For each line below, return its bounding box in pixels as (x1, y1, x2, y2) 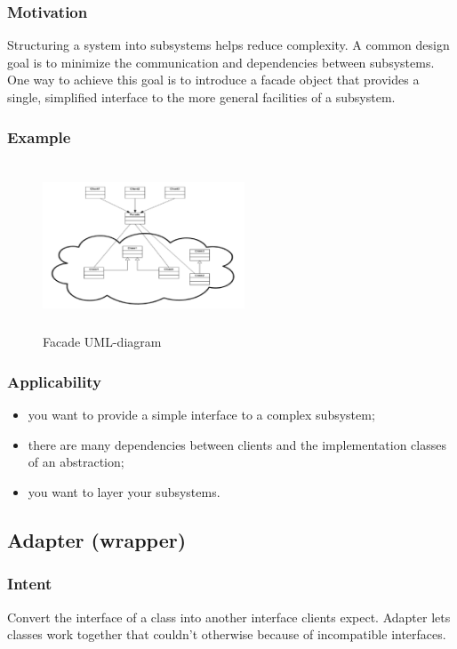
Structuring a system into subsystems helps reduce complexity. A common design (7, 36, 450, 54)
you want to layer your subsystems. (28, 482, 220, 501)
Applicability (7, 370, 101, 392)
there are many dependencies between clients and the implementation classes (28, 435, 446, 453)
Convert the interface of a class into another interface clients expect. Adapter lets (7, 607, 451, 626)
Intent (7, 573, 52, 595)
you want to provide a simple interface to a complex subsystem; (28, 405, 375, 424)
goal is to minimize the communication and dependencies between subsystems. (7, 52, 435, 71)
